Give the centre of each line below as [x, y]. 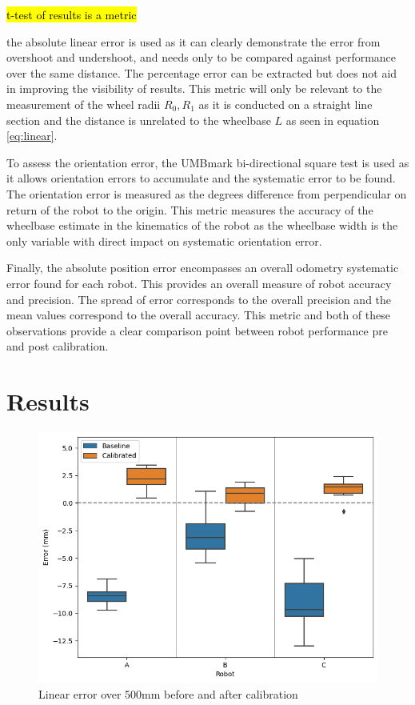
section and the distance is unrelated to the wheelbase [139, 120]
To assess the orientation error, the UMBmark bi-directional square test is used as [208, 162]
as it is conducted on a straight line [285, 104]
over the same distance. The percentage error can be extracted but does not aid [202, 72]
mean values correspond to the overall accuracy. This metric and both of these [198, 315]
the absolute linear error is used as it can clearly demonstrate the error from [194, 41]
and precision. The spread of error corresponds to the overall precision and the [199, 299]
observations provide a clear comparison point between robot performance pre [197, 330]
